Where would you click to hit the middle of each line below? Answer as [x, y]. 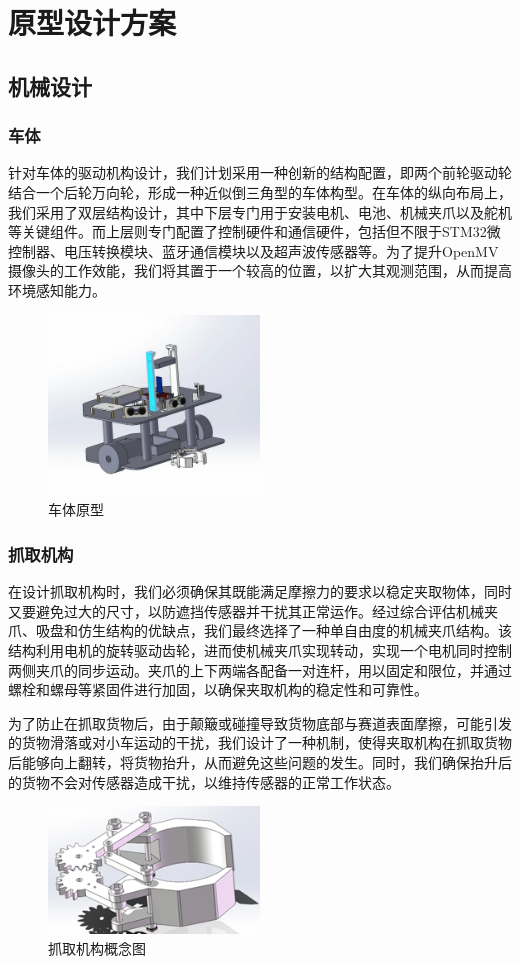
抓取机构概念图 [97, 947]
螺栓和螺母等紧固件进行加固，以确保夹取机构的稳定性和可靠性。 [218, 689]
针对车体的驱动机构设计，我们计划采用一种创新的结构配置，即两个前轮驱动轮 [260, 172]
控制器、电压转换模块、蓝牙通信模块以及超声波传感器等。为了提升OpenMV [253, 250]
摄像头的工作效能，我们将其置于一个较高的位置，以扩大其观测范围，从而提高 [260, 270]
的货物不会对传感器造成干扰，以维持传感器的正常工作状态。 [204, 781]
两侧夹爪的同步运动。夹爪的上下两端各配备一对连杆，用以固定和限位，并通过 [260, 669]
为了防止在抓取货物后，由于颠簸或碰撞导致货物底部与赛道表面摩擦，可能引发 [260, 722]
